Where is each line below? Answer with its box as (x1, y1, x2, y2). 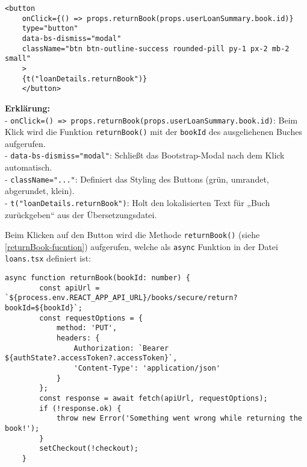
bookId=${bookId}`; (5, 304, 82, 313)
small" (5, 54, 31, 63)
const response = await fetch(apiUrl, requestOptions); (39, 394, 268, 403)
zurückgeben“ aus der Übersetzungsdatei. (5, 208, 157, 221)
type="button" (22, 24, 78, 33)
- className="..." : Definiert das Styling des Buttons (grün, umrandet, (5, 172, 269, 185)
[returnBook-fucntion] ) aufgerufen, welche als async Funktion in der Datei (5, 240, 278, 252)
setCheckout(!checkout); (39, 444, 138, 453)
